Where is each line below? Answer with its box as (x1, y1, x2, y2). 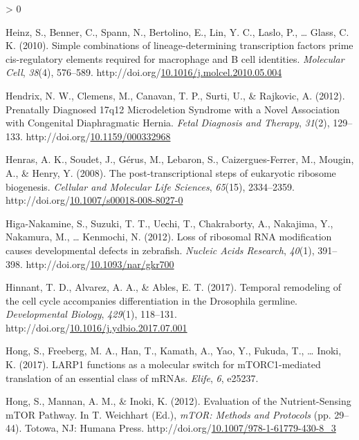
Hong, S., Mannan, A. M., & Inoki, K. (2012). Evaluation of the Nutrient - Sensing (6, 394, 351, 408)
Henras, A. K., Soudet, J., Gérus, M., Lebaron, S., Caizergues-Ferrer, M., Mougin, (6, 152, 354, 166)
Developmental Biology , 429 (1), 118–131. (6, 307, 177, 321)
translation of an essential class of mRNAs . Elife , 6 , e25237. (6, 370, 259, 385)
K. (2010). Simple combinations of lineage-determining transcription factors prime (6, 38, 353, 52)
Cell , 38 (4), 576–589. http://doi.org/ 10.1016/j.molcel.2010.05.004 (6, 65, 282, 79)
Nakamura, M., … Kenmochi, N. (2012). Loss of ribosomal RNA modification (6, 229, 332, 244)
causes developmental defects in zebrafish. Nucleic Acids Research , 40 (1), (6, 242, 315, 257)
